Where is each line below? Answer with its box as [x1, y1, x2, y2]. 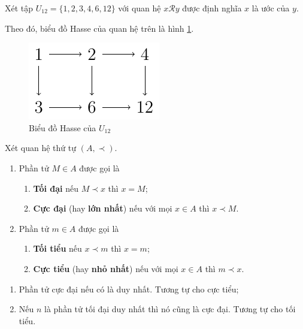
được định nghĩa [182, 2, 242, 14]
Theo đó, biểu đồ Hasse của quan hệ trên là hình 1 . [5, 22, 194, 34]
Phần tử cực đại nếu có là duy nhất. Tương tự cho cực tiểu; [19, 282, 239, 295]
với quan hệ [118, 2, 161, 14]
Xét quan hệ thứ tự [5, 141, 77, 154]
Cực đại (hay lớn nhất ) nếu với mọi [33, 202, 172, 215]
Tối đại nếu [33, 182, 79, 194]
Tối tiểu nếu [33, 242, 82, 255]
